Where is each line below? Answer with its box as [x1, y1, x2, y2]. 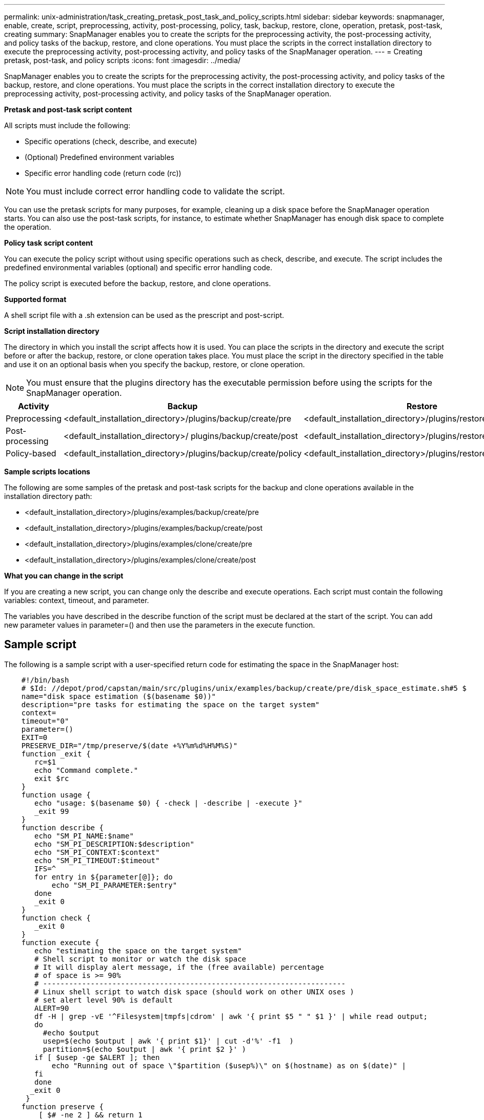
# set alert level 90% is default [34, 995, 173, 1004]
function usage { [21, 790, 91, 799]
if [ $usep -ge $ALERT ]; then [34, 1053, 160, 1062]
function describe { [21, 823, 104, 832]
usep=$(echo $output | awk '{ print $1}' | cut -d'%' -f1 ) [43, 1036, 294, 1045]
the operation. [4, 223, 51, 231]
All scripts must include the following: [4, 121, 131, 130]
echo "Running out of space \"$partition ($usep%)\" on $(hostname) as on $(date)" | [51, 1061, 406, 1070]
